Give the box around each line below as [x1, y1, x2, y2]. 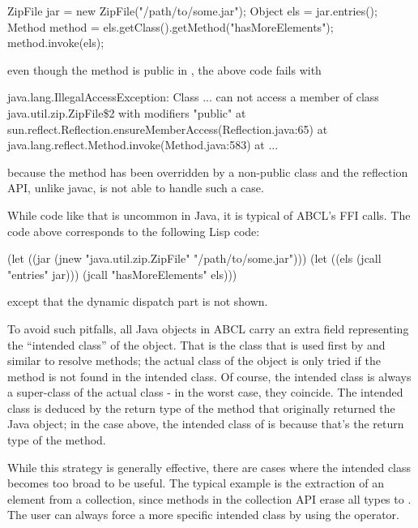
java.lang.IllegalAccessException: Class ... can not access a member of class [7, 88, 379, 105]
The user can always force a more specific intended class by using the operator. [7, 506, 399, 523]
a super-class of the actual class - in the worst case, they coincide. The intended [7, 384, 403, 401]
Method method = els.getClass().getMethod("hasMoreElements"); [7, 18, 334, 35]
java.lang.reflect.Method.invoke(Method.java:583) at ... [7, 136, 279, 153]
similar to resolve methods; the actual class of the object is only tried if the [7, 352, 381, 369]
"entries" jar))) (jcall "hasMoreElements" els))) [7, 265, 237, 282]
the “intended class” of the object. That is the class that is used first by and [7, 336, 386, 353]
